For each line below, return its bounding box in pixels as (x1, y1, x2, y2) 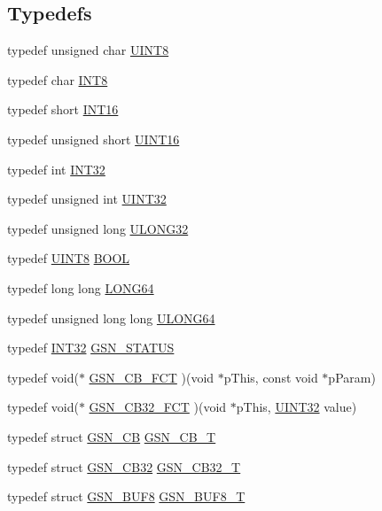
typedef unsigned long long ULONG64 (7, 308, 215, 327)
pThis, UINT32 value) (236, 398, 357, 416)
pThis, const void (223, 368, 318, 386)
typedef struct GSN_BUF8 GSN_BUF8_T (7, 487, 246, 506)
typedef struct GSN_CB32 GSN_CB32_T (7, 457, 241, 476)
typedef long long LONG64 (7, 278, 154, 297)
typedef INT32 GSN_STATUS (7, 338, 175, 357)
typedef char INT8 (7, 70, 108, 89)
